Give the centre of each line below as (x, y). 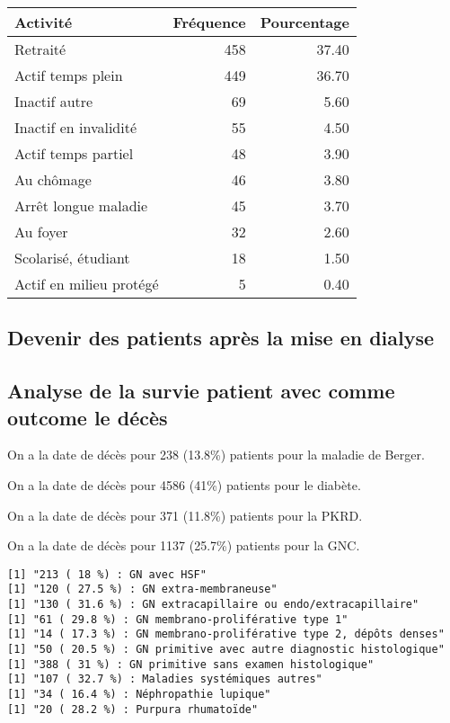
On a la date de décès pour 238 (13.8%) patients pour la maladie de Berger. (216, 455)
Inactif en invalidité (76, 127)
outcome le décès (88, 417)
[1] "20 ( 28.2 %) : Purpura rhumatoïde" (133, 709)
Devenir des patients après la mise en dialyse (221, 338)
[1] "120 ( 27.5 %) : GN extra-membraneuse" (142, 589)
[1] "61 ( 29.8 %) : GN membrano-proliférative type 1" (178, 619)
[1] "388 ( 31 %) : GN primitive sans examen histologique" (191, 664)
